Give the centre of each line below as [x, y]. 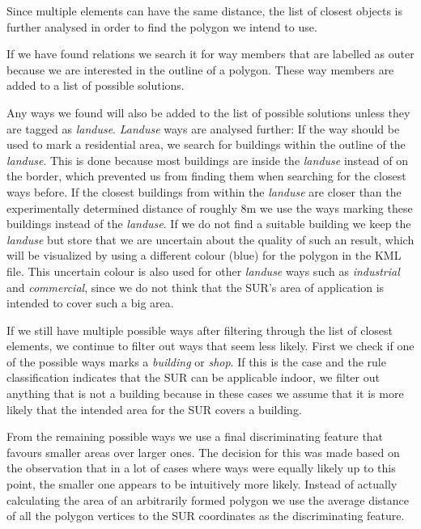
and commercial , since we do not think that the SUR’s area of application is [196, 287]
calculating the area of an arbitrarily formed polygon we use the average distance [208, 499]
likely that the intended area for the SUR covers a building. [154, 409]
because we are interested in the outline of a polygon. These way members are [200, 69]
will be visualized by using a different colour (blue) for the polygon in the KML [204, 255]
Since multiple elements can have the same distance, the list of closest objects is [204, 11]
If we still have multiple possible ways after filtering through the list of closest [200, 330]
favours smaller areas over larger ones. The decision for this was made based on [203, 452]
